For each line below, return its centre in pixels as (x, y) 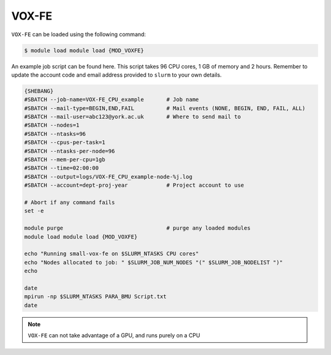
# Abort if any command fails (70, 202)
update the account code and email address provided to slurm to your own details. (116, 75)
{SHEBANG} (39, 91)
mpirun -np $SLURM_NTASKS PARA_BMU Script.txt (95, 297)
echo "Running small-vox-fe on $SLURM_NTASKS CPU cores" (112, 254)
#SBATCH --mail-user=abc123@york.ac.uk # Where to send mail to (133, 117)
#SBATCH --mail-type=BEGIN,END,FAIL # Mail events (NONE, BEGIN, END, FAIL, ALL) (165, 108)
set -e (34, 211)
